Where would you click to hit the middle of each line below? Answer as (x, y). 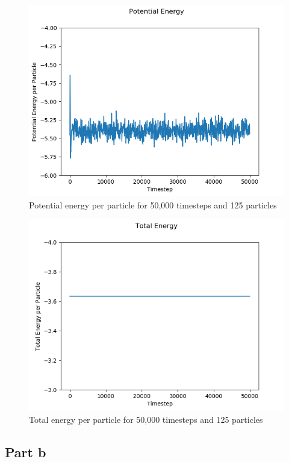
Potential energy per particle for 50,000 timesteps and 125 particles (153, 204)
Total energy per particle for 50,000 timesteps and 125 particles (146, 419)
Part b (26, 451)
